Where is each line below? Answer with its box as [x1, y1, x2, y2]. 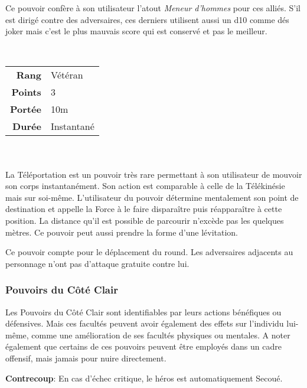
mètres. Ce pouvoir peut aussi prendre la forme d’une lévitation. [5, 226, 239, 238]
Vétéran [50, 68, 83, 82]
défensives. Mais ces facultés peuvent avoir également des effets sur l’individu [5, 317, 284, 330]
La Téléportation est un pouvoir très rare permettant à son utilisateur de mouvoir [5, 168, 302, 180]
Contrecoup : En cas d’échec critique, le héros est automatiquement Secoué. [5, 371, 283, 384]
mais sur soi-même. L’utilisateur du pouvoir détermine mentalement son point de [5, 191, 299, 203]
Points [11, 85, 41, 99]
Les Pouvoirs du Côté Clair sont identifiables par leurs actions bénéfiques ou [5, 305, 282, 318]
